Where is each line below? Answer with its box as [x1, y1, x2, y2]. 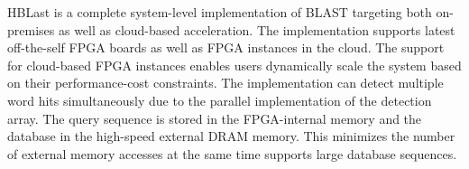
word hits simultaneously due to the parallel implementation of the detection [7, 90, 432, 109]
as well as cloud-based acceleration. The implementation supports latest [58, 20, 455, 39]
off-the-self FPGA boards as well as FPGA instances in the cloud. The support [7, 38, 445, 57]
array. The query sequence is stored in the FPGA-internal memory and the [7, 108, 422, 127]
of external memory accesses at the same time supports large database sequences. [7, 144, 457, 163]
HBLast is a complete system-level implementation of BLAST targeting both [7, 3, 432, 21]
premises [7, 20, 55, 39]
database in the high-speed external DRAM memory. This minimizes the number [7, 127, 455, 146]
